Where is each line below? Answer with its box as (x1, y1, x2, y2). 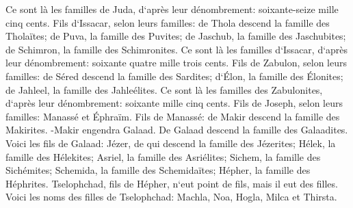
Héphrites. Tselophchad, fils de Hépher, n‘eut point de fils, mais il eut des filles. (5, 176, 338, 190)
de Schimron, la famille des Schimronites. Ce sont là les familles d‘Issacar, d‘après (5, 42, 348, 56)
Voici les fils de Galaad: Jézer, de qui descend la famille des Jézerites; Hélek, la (5, 135, 336, 150)
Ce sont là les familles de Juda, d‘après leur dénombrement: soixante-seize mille (5, 2, 339, 16)
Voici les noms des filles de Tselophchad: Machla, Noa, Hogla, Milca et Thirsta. (5, 190, 337, 204)
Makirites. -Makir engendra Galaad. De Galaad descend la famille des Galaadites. (5, 122, 348, 137)
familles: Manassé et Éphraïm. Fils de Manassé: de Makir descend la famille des (5, 109, 340, 123)
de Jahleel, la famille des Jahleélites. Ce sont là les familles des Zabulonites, (5, 82, 323, 96)
